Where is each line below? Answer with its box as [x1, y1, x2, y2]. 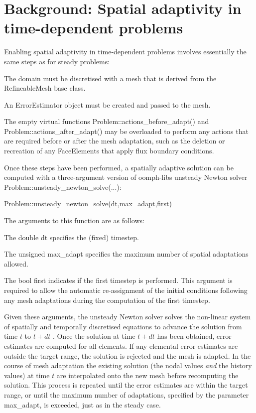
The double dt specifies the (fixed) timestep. [4, 232, 139, 242]
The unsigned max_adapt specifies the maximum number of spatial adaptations [4, 249, 249, 259]
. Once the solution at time [52, 331, 135, 341]
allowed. [4, 258, 28, 269]
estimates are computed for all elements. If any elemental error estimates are [4, 340, 238, 351]
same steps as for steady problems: [4, 56, 110, 66]
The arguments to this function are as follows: [4, 215, 144, 226]
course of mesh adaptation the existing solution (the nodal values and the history [4, 360, 252, 371]
